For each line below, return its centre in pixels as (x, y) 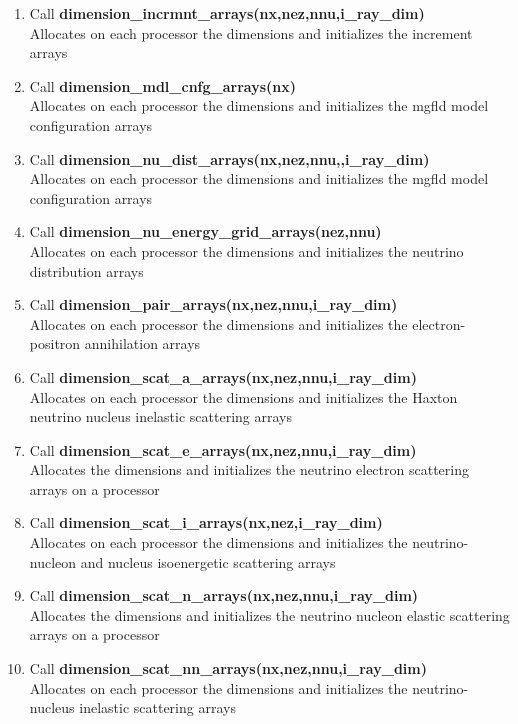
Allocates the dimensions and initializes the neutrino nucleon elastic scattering (269, 614)
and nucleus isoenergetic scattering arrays (208, 561)
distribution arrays (86, 270)
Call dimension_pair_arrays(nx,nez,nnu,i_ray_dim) (213, 304)
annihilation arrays (142, 343)
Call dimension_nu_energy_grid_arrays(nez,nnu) (205, 231)
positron (55, 343)
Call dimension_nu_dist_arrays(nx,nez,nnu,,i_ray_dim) (229, 158)
